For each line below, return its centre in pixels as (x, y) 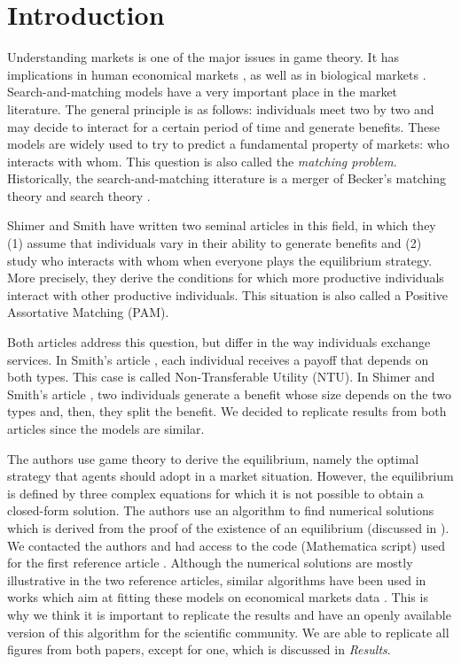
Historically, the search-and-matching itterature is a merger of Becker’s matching (227, 178)
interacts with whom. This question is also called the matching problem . (202, 161)
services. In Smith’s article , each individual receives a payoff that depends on (218, 359)
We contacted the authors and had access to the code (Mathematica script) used (226, 545)
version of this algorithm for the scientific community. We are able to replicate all (228, 632)
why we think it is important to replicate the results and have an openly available (229, 614)
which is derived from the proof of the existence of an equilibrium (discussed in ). (228, 527)
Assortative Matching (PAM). (88, 312)
